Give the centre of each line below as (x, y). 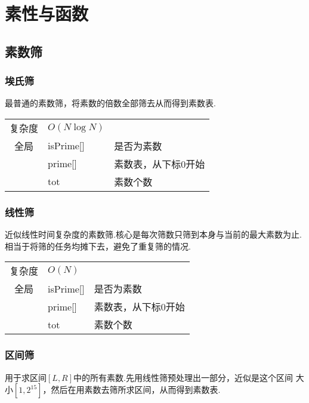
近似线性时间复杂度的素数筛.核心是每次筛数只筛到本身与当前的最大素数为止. (153, 234)
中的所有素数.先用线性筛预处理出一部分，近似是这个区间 (183, 377)
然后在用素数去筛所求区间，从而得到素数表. (136, 390)
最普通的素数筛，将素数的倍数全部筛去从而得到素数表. (110, 103)
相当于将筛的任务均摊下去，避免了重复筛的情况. (98, 246)
